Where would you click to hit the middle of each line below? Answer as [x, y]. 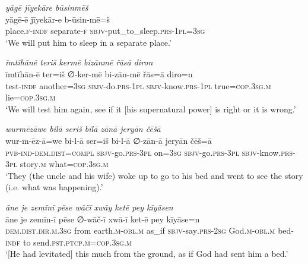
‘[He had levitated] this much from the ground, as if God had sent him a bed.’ [147, 254]
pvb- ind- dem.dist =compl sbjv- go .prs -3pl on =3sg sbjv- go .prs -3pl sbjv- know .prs [149, 152]
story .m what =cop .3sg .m [64, 164]
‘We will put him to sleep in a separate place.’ [88, 42]
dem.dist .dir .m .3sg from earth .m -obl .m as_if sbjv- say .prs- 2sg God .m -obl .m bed [148, 230]
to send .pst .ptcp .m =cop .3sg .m [77, 242]
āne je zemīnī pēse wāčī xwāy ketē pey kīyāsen [89, 207]
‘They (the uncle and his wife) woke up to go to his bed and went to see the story [154, 175]
